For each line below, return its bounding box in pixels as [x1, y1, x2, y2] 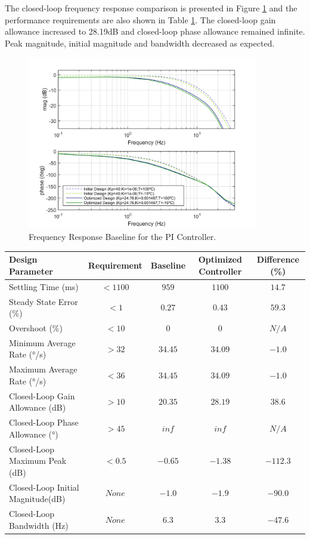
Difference [256, 253, 299, 266]
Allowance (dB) [9, 401, 66, 414]
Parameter [9, 264, 53, 277]
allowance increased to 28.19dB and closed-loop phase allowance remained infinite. [5, 25, 305, 38]
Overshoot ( [9, 321, 52, 334]
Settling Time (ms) [9, 280, 79, 292]
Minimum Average [9, 336, 76, 349]
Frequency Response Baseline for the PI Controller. [29, 230, 216, 243]
